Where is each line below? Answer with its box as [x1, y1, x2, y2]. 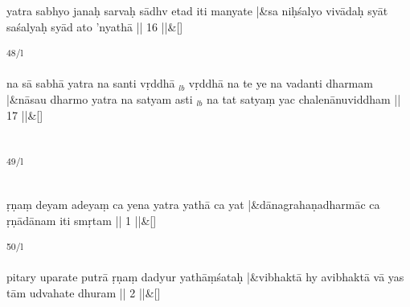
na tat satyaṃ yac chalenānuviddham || [206, 91, 401, 108]
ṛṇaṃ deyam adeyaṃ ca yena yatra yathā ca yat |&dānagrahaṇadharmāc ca [6, 196, 380, 213]
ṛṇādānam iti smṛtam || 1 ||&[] [6, 211, 157, 228]
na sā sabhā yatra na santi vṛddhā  [6, 75, 179, 92]
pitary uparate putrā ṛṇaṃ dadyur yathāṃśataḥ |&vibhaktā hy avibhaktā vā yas [6, 268, 404, 285]
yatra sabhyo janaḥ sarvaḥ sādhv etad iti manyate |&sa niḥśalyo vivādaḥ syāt [6, 2, 388, 18]
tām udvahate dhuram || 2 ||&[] [6, 284, 161, 301]
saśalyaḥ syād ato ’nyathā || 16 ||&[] [6, 18, 183, 35]
